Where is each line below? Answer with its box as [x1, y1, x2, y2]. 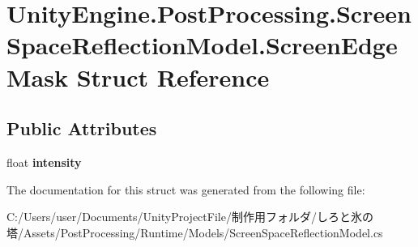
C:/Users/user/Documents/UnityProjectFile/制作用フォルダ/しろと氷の [6, 208, 373, 225]
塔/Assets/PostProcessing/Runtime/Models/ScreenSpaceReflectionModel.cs [6, 224, 383, 241]
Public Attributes [6, 116, 157, 141]
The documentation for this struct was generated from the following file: [6, 181, 365, 198]
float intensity [6, 153, 82, 170]
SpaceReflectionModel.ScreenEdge [6, 28, 398, 62]
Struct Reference [76, 60, 270, 93]
